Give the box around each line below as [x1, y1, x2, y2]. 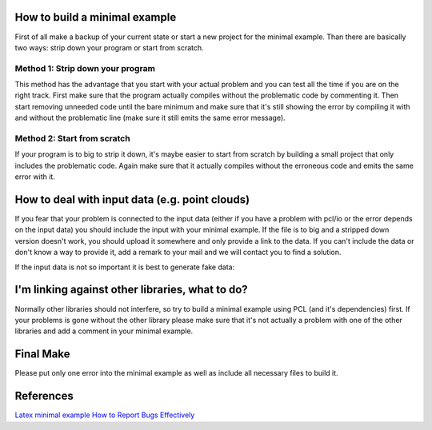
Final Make [14, 348, 70, 361]
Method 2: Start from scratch [14, 133, 131, 144]
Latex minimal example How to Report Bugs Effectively [14, 410, 195, 420]
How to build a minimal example [14, 10, 177, 24]
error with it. [14, 172, 55, 181]
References [14, 389, 74, 403]
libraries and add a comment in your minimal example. [14, 326, 194, 336]
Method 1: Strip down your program [14, 62, 156, 74]
